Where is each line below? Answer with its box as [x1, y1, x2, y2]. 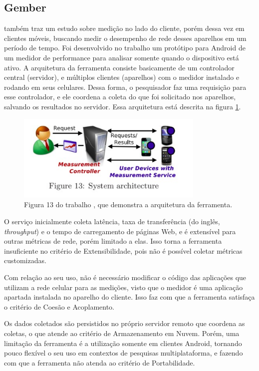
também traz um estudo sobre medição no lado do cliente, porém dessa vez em [4, 23, 245, 33]
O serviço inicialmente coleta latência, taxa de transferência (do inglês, [4, 216, 220, 227]
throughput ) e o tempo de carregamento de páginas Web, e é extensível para [4, 226, 236, 236]
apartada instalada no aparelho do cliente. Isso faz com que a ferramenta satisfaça [4, 292, 255, 302]
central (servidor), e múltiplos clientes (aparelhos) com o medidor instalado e [4, 72, 240, 82]
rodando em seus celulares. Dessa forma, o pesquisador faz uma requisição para [4, 81, 247, 92]
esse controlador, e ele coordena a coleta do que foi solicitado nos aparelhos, [4, 91, 236, 102]
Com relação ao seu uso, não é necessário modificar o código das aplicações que [4, 272, 247, 283]
